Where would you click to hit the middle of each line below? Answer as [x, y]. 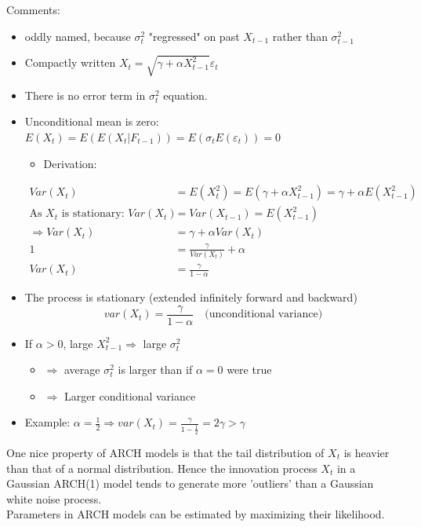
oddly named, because [78, 36]
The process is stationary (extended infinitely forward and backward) [191, 297]
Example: [47, 422]
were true [249, 370]
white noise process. [54, 498]
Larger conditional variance [130, 395]
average [82, 370]
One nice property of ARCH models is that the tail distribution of [165, 453]
